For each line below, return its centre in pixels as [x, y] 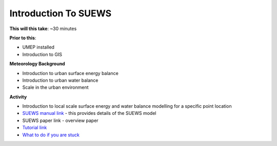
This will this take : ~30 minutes [43, 29]
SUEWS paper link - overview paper [60, 120]
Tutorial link [35, 128]
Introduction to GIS [42, 54]
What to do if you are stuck [51, 135]
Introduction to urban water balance [60, 80]
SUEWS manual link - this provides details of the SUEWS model [89, 113]
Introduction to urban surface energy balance [71, 73]
